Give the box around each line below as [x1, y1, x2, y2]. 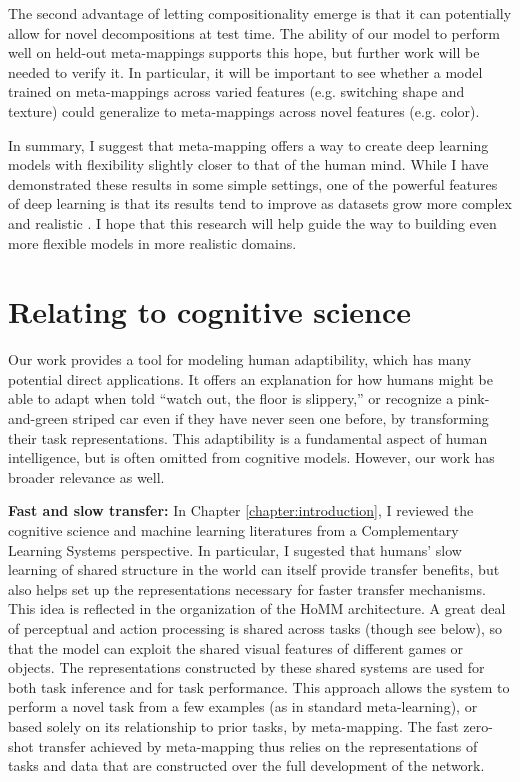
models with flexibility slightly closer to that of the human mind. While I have [8, 154, 489, 175]
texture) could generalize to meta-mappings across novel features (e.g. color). [8, 100, 480, 121]
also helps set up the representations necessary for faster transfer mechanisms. [8, 578, 486, 599]
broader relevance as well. [8, 466, 165, 487]
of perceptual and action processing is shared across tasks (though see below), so [8, 617, 503, 638]
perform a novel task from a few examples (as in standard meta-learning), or [8, 696, 478, 717]
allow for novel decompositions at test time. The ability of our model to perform [8, 22, 500, 43]
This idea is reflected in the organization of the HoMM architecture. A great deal [8, 598, 506, 619]
